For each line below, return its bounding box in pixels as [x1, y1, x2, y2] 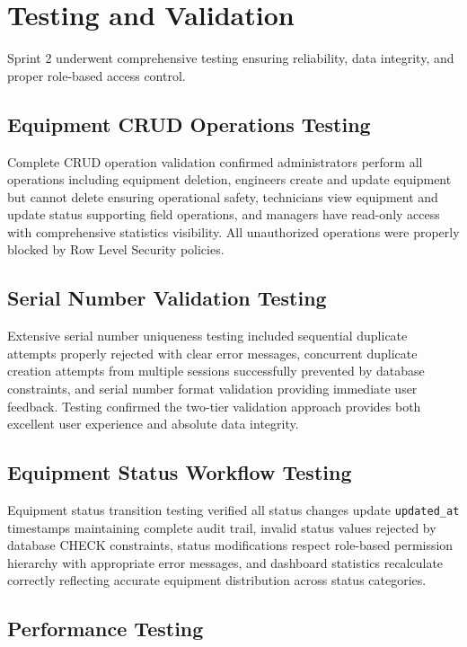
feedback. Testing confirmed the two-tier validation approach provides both [7, 396, 421, 415]
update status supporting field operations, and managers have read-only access [7, 205, 440, 224]
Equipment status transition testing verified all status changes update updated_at [7, 501, 460, 519]
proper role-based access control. [7, 66, 186, 84]
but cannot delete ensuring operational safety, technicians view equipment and [7, 187, 438, 206]
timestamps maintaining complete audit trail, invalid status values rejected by [7, 518, 436, 536]
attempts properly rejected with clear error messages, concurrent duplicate [7, 343, 418, 362]
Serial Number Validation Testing [7, 284, 327, 312]
